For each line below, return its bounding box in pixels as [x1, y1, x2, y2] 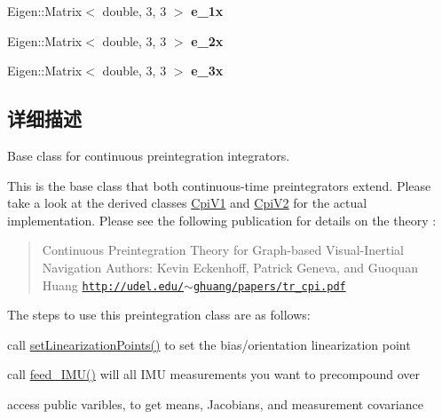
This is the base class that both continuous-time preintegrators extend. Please [7, 176, 431, 194]
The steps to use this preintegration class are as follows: [7, 305, 311, 324]
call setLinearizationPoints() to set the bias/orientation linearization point [7, 335, 411, 353]
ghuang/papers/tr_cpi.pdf [193, 280, 346, 293]
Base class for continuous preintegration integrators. [7, 146, 290, 164]
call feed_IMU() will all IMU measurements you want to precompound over [7, 365, 420, 383]
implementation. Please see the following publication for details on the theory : [7, 210, 437, 229]
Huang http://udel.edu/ [42, 275, 185, 294]
